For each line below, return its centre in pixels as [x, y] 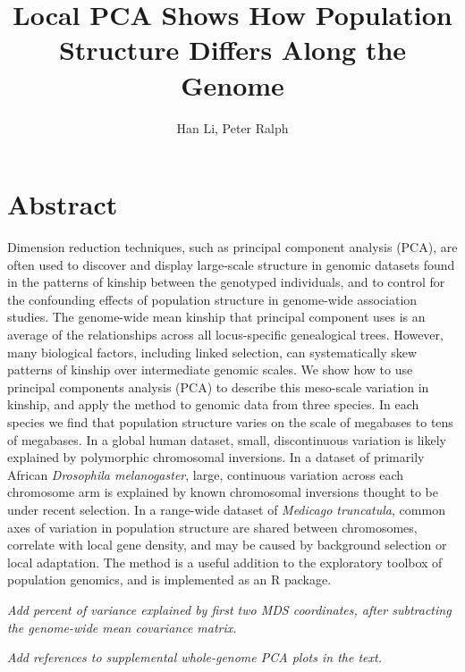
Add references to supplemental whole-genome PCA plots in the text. [194, 657]
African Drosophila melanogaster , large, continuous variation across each [206, 474]
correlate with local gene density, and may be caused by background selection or [227, 545]
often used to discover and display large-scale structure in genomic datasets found [231, 264]
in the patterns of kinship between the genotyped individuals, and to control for [226, 282]
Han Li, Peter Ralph [232, 127]
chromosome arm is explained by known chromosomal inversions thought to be [223, 492]
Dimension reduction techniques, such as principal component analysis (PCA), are [232, 247]
